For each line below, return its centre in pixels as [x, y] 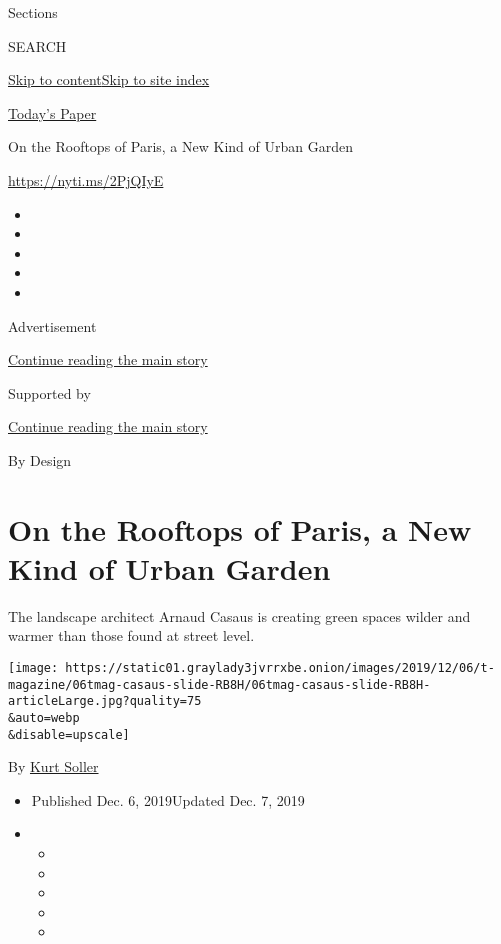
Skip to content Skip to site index [109, 79]
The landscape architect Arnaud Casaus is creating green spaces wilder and [239, 615]
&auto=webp [44, 717]
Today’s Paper [52, 112]
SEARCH [37, 45]
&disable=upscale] [69, 734]
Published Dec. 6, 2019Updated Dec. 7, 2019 [168, 799]
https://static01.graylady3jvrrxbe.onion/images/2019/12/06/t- [280, 668]
